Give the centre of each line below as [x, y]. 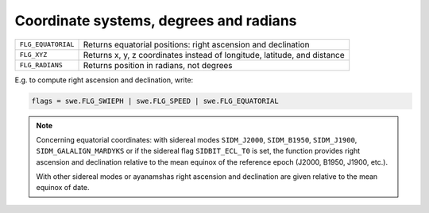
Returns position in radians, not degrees [158, 65]
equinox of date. [63, 188]
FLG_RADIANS [41, 65]
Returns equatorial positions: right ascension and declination [196, 44]
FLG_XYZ [33, 55]
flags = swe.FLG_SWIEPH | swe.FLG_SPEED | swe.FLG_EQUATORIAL [155, 101]
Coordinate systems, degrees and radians [156, 21]
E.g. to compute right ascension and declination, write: [104, 80]
